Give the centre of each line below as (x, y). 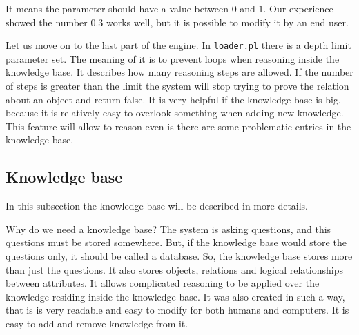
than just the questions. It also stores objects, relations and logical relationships (174, 269)
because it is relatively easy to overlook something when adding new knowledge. (175, 113)
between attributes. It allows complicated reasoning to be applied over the (163, 283)
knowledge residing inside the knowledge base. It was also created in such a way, (175, 296)
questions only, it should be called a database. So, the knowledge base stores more (179, 255)
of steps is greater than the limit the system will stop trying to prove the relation (177, 86)
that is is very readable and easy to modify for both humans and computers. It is (177, 310)
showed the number (47, 22)
